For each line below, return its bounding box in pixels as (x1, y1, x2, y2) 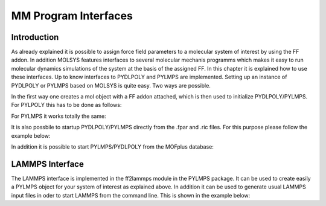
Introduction (11, 32, 59, 42)
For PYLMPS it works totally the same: (11, 112, 106, 120)
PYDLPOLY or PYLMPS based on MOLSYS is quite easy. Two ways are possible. (11, 82, 211, 89)
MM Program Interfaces (11, 9, 133, 22)
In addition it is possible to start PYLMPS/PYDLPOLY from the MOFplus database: (11, 143, 214, 150)
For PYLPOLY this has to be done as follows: (11, 101, 122, 109)
